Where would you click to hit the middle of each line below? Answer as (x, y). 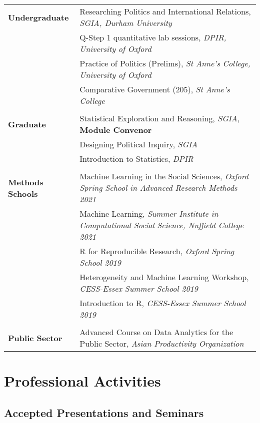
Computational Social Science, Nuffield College (161, 225)
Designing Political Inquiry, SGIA (138, 144)
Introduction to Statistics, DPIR (136, 159)
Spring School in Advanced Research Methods (158, 188)
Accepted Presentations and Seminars (104, 412)
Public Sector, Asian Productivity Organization (162, 343)
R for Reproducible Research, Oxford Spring (157, 251)
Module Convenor (116, 130)
